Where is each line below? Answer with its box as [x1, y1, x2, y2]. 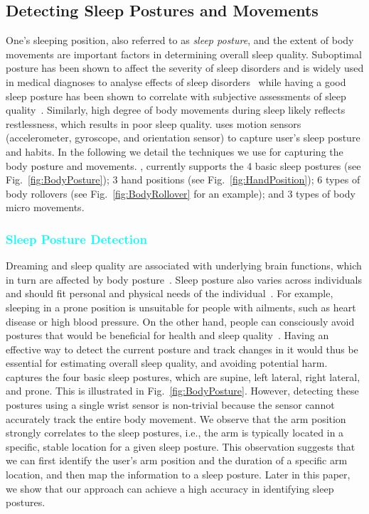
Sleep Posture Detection [6, 230, 147, 247]
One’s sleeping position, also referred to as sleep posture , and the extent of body [6, 33, 354, 48]
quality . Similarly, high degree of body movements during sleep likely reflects [6, 102, 346, 117]
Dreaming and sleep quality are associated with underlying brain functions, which [6, 258, 362, 273]
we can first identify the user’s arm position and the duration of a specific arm [6, 453, 348, 468]
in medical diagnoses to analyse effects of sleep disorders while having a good [6, 74, 346, 89]
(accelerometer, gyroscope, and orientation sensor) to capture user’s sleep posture [6, 130, 360, 145]
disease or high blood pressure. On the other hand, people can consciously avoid [6, 314, 355, 328]
